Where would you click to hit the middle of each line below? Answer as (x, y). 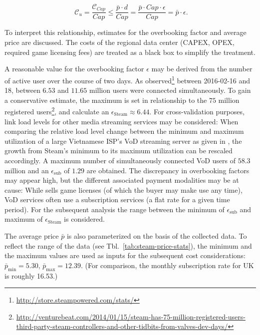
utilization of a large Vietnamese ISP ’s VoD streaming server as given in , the (123, 141)
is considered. (84, 219)
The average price (32, 236)
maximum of (24, 219)
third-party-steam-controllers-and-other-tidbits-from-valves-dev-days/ (122, 326)
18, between (22, 90)
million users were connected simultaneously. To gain (170, 90)
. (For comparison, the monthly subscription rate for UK (167, 265)
